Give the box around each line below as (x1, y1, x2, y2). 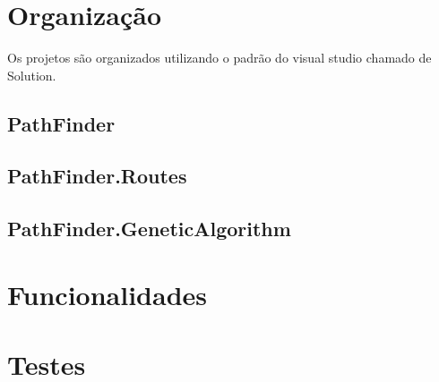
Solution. (7, 65, 56, 84)
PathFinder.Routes (7, 162, 187, 190)
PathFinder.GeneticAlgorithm (7, 215, 291, 242)
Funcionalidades (7, 276, 208, 312)
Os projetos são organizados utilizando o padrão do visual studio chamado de (7, 48, 432, 67)
